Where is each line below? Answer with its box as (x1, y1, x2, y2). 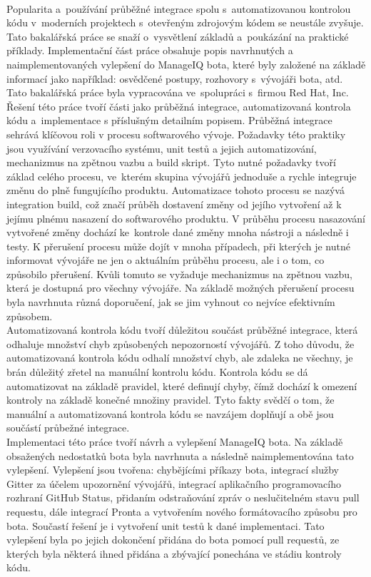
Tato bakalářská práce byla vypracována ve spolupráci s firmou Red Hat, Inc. (6, 85, 349, 100)
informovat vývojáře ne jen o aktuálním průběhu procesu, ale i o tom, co (6, 252, 325, 267)
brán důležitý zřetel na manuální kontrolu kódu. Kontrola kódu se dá (6, 364, 308, 379)
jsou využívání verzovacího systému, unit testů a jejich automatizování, (6, 141, 317, 155)
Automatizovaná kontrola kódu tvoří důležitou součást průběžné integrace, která (6, 322, 358, 337)
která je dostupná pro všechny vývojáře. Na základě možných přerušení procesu (6, 280, 355, 295)
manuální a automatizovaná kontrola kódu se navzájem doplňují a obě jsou (6, 406, 334, 421)
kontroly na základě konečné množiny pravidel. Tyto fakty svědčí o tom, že (6, 392, 335, 407)
